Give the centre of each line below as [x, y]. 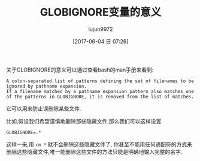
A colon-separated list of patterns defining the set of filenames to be [100, 81]
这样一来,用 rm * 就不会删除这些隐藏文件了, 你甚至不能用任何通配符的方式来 [99, 144]
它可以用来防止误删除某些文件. [44, 109]
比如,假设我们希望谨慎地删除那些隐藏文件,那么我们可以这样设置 [84, 121]
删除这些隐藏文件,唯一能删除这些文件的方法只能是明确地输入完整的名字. [94, 151]
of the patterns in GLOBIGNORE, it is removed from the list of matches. [100, 97]
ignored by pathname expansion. [46, 86]
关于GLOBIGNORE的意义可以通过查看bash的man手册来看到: [80, 70]
